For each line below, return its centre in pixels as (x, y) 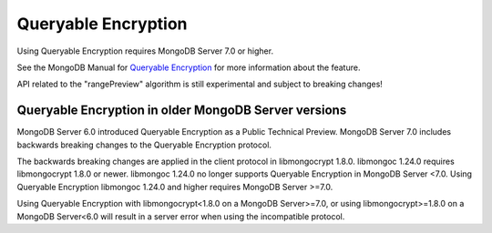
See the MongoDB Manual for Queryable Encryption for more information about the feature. (189, 67)
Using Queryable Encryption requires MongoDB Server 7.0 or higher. (145, 51)
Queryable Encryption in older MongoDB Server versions (182, 111)
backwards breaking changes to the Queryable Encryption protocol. (144, 145)
